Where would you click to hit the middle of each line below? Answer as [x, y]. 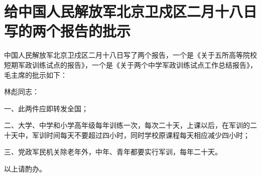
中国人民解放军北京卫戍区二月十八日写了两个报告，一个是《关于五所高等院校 [130, 55]
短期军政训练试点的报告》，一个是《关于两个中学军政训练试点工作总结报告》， [130, 64]
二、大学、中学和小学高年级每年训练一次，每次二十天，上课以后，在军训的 [127, 125]
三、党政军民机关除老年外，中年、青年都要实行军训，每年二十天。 [113, 152]
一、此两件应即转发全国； [46, 108]
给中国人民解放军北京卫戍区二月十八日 [131, 11]
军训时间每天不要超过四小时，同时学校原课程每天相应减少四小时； [141, 135]
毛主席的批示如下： [36, 74]
